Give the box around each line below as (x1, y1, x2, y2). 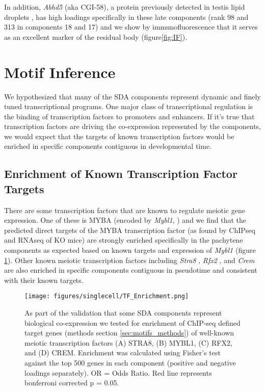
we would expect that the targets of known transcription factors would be (4, 131, 234, 141)
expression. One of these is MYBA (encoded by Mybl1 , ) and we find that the (4, 215, 246, 225)
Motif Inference (4, 61, 116, 82)
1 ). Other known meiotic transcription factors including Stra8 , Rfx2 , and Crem (4, 254, 255, 265)
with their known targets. (4, 274, 84, 285)
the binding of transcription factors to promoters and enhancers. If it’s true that (4, 111, 255, 121)
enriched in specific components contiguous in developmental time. (4, 141, 212, 151)
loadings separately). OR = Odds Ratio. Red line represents (24, 367, 212, 378)
